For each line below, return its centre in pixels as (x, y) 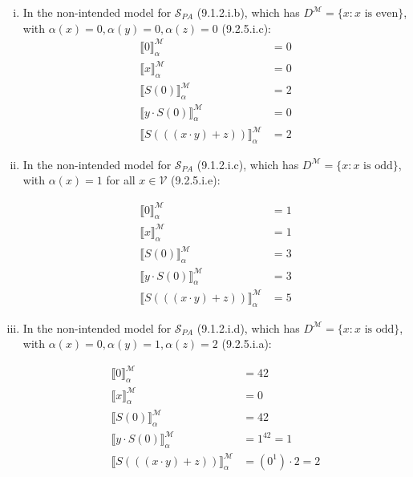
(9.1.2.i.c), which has (248, 164)
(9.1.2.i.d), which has (248, 327)
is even (381, 14)
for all (121, 180)
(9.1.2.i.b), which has (248, 12)
